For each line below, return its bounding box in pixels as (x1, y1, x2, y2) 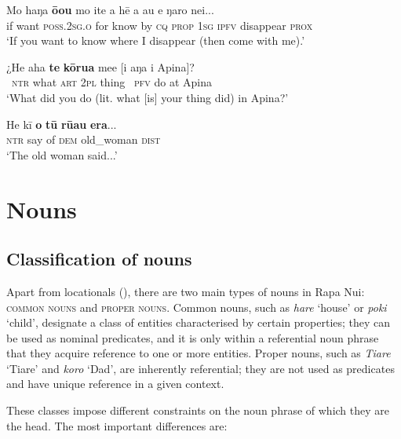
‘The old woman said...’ (6, 146, 118, 163)
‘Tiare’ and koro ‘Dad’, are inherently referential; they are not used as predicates (6, 360, 395, 376)
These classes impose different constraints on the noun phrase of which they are (6, 402, 389, 419)
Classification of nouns (6, 247, 192, 271)
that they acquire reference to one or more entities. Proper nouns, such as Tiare (6, 345, 391, 361)
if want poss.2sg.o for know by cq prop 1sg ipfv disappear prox (6, 16, 313, 33)
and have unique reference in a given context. (6, 375, 224, 392)
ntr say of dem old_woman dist (6, 131, 161, 148)
